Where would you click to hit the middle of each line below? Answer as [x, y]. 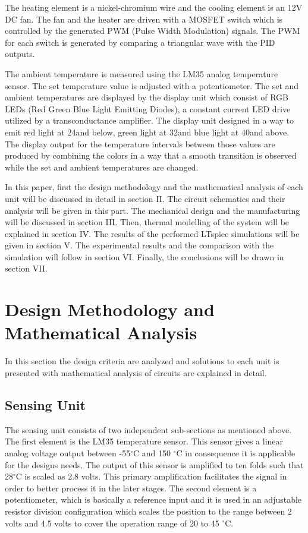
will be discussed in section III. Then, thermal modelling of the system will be [147, 222]
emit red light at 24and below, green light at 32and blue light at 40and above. [147, 132]
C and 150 [152, 452]
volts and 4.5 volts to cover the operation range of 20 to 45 [112, 523]
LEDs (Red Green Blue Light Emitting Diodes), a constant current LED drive [148, 108]
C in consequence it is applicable [236, 452]
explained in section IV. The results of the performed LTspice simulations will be [152, 233]
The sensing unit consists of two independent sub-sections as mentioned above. [148, 429]
